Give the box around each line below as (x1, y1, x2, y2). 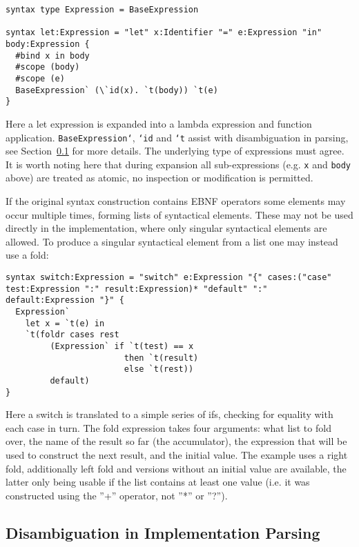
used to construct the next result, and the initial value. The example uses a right (6, 447, 348, 461)
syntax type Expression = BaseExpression (6, 5, 199, 14)
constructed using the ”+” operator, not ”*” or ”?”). (6, 488, 228, 502)
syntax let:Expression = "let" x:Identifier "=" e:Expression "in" (6, 28, 322, 38)
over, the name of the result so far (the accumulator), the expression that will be (6, 434, 347, 448)
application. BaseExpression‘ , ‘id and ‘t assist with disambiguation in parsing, (6, 130, 349, 144)
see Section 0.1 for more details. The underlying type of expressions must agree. (6, 143, 345, 158)
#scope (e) (15, 73, 65, 83)
